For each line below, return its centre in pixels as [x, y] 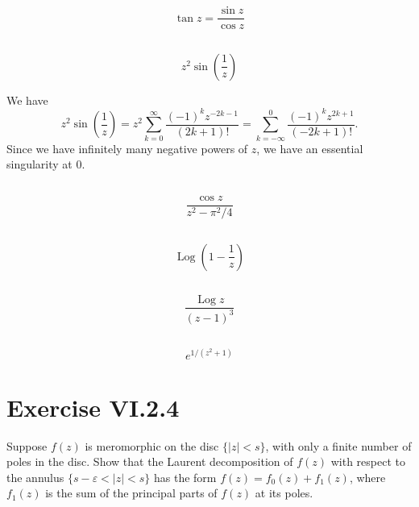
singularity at [39, 164]
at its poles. [284, 493]
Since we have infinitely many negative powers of [127, 148]
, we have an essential [310, 148]
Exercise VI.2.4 [93, 407]
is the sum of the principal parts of [131, 493]
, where [367, 477]
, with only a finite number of [338, 445]
